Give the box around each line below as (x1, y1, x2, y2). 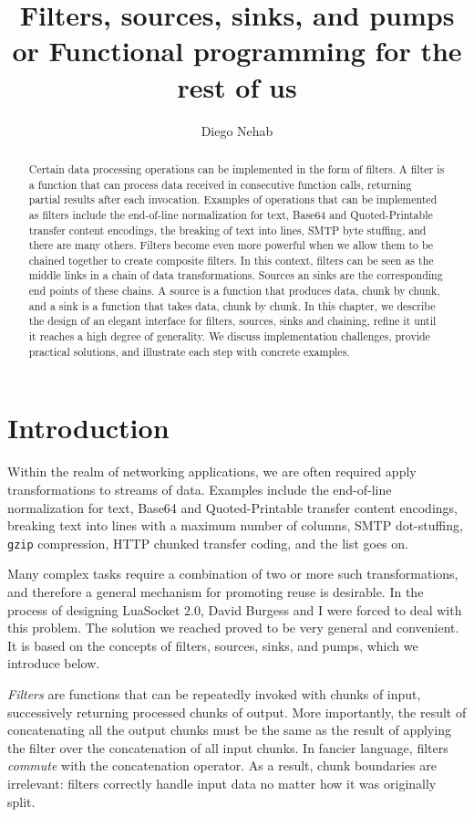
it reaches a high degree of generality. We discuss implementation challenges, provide (28, 329, 430, 344)
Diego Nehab (201, 120, 273, 140)
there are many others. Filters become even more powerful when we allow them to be (28, 237, 434, 253)
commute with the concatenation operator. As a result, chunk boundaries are (7, 756, 437, 775)
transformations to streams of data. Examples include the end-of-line (7, 479, 392, 498)
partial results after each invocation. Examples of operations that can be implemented (28, 192, 438, 207)
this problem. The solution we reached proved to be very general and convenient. (7, 618, 459, 637)
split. (7, 791, 36, 811)
